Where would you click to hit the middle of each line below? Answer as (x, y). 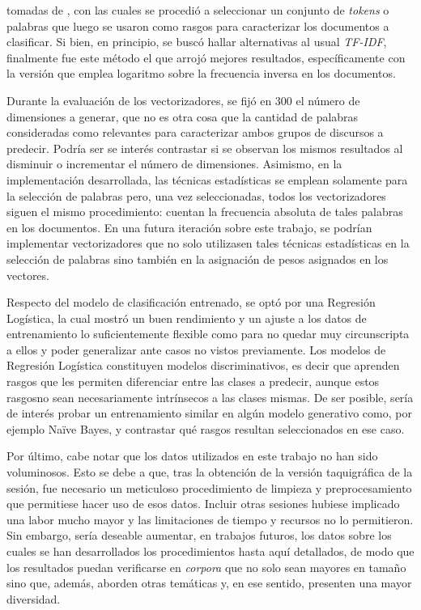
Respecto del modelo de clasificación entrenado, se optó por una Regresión (191, 302)
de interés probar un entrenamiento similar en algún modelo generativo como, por (209, 413)
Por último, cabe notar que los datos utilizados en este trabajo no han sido (192, 456)
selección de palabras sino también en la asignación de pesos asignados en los (198, 258)
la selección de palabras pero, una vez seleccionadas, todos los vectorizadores (196, 195)
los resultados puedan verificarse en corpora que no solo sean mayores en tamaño (206, 567)
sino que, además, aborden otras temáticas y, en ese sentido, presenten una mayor (209, 583)
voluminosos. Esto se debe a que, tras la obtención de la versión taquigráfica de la (210, 472)
